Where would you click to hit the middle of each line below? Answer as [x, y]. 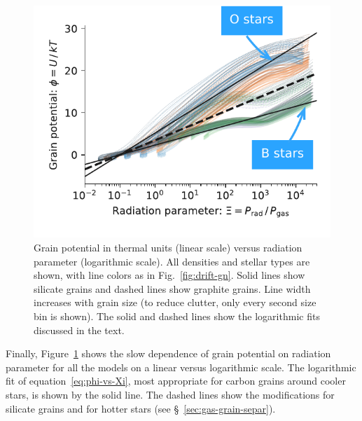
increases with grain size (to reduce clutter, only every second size [175, 302]
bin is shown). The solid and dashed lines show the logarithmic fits [177, 316]
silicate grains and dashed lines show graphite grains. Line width [172, 288]
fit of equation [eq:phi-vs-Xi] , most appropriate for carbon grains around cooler [176, 381]
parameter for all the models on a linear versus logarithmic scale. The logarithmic [181, 367]
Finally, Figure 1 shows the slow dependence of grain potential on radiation [168, 353]
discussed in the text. [79, 330]
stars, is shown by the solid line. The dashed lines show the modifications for [170, 394]
